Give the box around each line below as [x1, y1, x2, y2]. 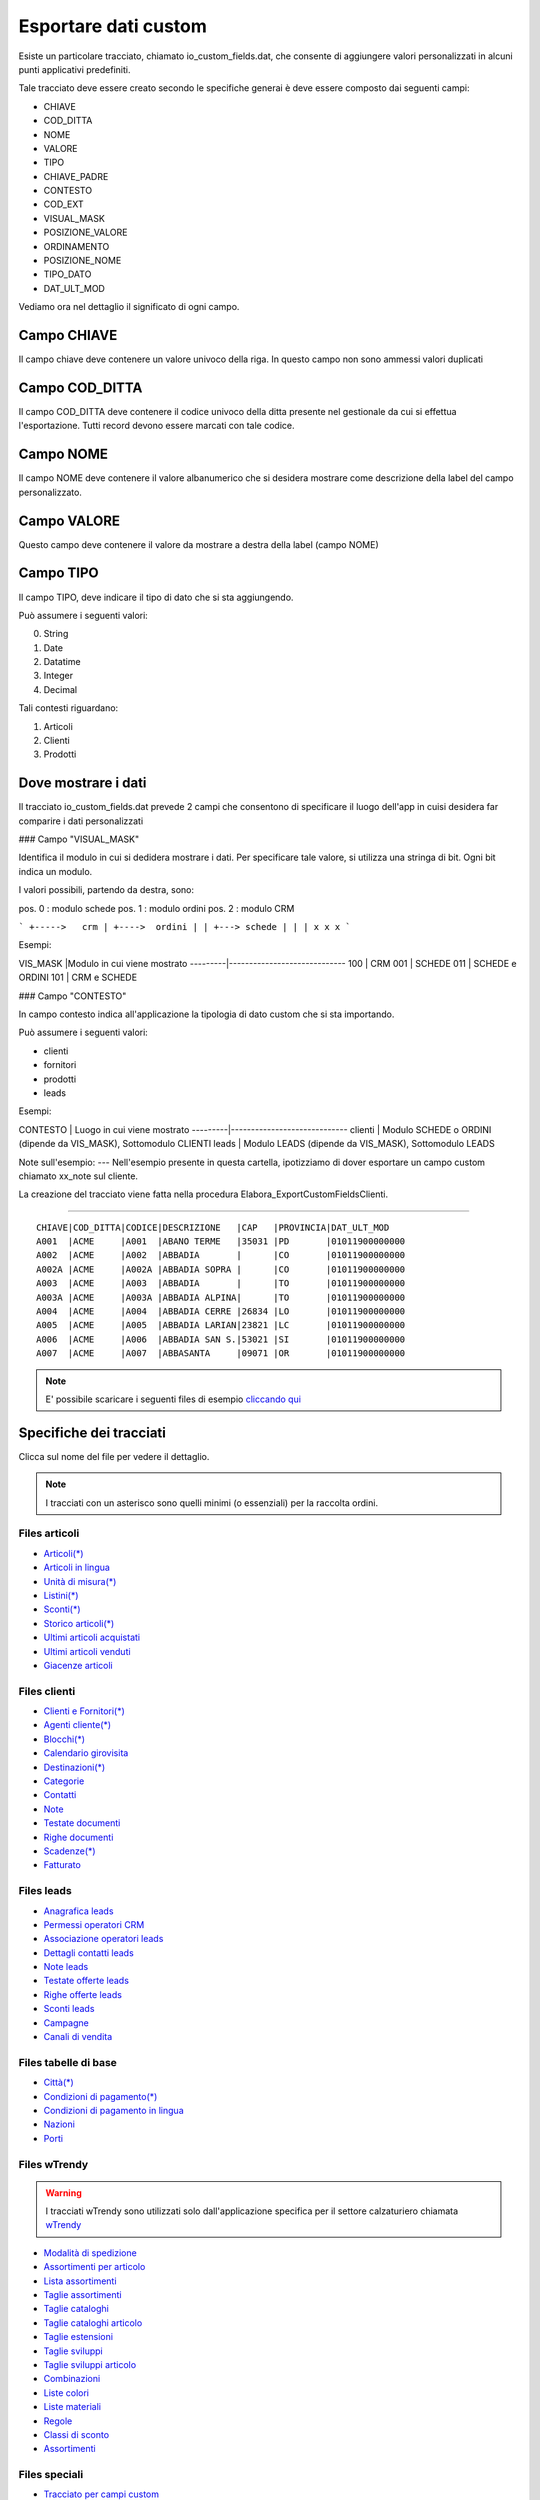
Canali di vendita [43, 2031, 113, 2043]
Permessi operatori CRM [43, 1918, 145, 1930]
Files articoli [18, 1526, 80, 1540]
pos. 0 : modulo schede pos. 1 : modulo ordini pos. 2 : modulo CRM [18, 902, 295, 914]
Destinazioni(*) [43, 1761, 106, 1773]
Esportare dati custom [18, 15, 207, 37]
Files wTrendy [18, 2157, 89, 2171]
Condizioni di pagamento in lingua [43, 2104, 184, 2116]
